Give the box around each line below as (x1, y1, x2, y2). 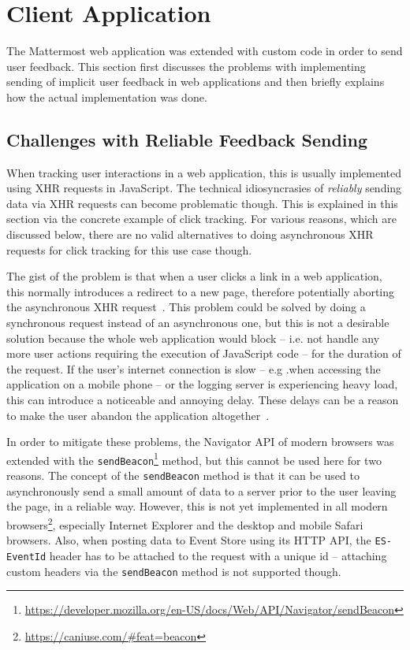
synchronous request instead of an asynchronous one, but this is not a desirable (6, 314, 389, 331)
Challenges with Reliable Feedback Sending (6, 127, 368, 151)
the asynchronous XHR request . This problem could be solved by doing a (6, 299, 366, 315)
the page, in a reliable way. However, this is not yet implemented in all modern (6, 498, 388, 514)
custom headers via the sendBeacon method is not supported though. (6, 563, 341, 579)
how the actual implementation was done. (6, 88, 207, 105)
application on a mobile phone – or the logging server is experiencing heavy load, (6, 376, 398, 392)
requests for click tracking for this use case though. (6, 241, 252, 258)
